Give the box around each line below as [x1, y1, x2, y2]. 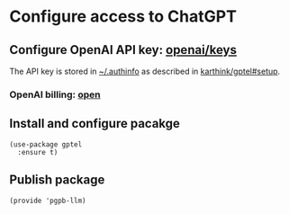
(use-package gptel [9, 139, 83, 149]
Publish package [9, 173, 105, 188]
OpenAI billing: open [9, 88, 101, 101]
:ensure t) [17, 147, 59, 156]
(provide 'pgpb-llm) [9, 196, 87, 205]
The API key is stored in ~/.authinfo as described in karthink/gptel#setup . [9, 66, 281, 76]
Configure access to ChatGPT [9, 6, 237, 27]
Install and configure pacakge [9, 116, 180, 131]
